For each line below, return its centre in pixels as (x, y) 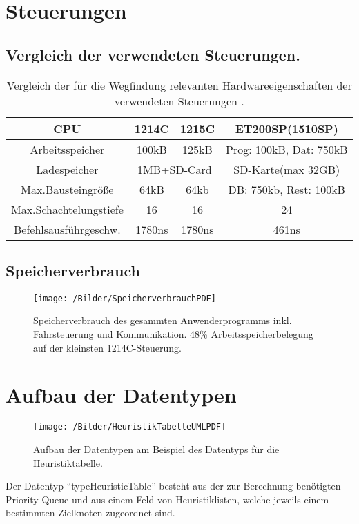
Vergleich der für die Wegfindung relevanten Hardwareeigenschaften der (179, 85)
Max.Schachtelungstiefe (67, 209)
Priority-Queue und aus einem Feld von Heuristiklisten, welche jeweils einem (167, 499)
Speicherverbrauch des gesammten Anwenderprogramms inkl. (163, 320)
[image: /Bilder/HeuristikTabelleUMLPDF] (130, 427)
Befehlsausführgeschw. (67, 229)
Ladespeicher (67, 169)
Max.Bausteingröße (67, 189)
